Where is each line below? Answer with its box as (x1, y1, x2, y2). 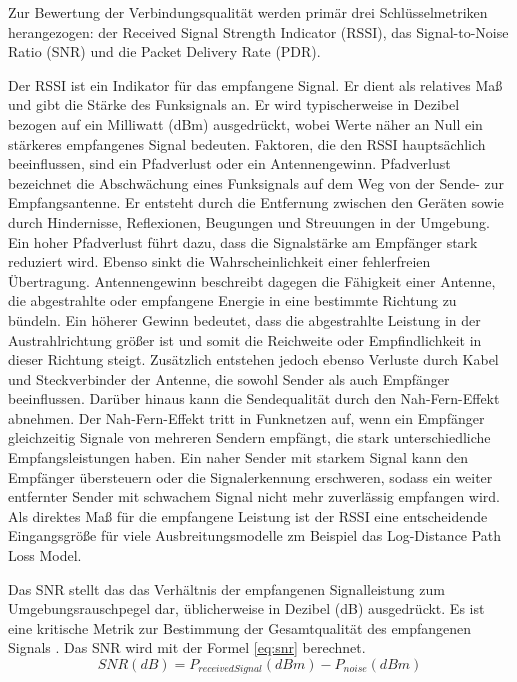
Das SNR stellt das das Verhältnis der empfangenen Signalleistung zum (8, 578, 445, 599)
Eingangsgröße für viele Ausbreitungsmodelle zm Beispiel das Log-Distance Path (8, 525, 502, 546)
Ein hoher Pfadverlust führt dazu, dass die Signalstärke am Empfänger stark (8, 231, 478, 252)
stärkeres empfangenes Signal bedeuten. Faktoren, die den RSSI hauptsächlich (8, 133, 486, 154)
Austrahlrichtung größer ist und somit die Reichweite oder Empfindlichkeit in (8, 329, 482, 350)
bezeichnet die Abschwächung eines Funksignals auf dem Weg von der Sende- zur (8, 172, 505, 193)
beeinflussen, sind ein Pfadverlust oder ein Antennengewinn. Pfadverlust (8, 153, 451, 174)
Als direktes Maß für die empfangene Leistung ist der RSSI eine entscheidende (8, 505, 488, 526)
